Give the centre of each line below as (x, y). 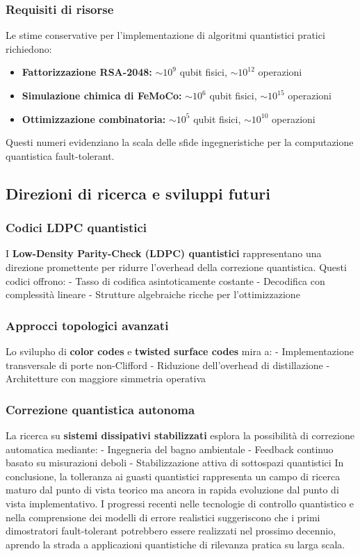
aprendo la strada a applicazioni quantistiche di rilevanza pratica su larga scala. (175, 544)
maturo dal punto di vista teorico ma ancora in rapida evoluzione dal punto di (172, 490)
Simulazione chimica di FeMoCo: (102, 95)
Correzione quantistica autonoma (100, 409)
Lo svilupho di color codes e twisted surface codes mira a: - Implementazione (180, 351)
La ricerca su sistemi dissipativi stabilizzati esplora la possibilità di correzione (180, 435)
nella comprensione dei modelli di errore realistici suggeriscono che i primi (163, 517)
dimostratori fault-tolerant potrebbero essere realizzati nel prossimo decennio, (171, 531)
